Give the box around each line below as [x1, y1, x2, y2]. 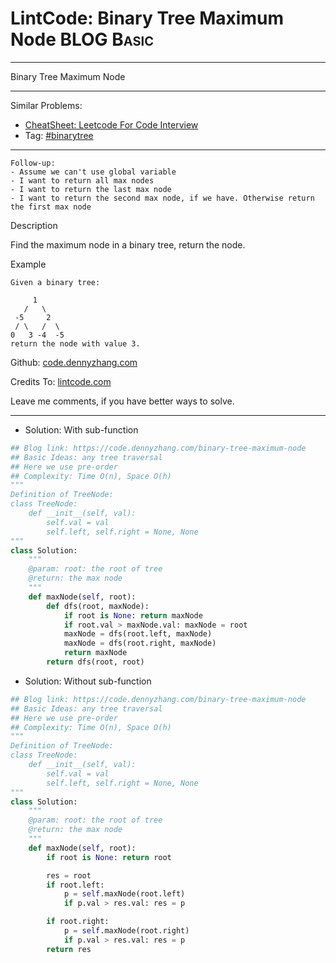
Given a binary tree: [10, 277, 101, 287]
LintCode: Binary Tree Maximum [10, 7, 284, 30]
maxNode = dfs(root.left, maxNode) [63, 629, 213, 639]
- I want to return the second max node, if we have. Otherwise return [10, 193, 315, 203]
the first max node [10, 202, 92, 212]
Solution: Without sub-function [24, 675, 152, 687]
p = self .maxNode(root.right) [63, 926, 190, 936]
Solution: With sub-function [24, 423, 139, 436]
